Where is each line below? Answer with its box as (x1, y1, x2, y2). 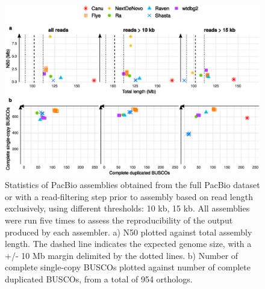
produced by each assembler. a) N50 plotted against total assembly (5, 225, 252, 238)
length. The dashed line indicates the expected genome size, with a (5, 237, 252, 250)
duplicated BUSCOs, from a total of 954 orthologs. (5, 273, 193, 285)
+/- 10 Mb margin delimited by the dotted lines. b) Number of (5, 249, 238, 261)
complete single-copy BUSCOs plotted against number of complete (5, 261, 251, 273)
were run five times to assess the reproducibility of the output (5, 214, 233, 227)
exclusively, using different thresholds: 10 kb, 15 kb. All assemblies (5, 202, 250, 214)
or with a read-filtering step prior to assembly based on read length (5, 190, 253, 202)
